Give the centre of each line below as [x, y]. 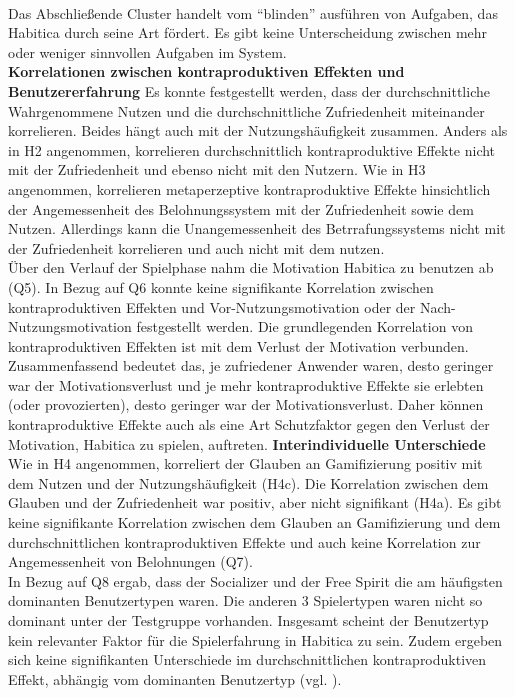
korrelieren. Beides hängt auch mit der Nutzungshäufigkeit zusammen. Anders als [258, 130]
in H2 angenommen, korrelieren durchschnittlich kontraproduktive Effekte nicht [252, 149]
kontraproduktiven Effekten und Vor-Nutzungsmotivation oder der [212, 306]
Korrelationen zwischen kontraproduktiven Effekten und [206, 71]
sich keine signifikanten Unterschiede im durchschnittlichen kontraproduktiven [247, 659]
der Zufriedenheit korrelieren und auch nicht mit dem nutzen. [196, 247]
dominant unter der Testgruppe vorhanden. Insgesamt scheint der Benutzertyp [248, 620]
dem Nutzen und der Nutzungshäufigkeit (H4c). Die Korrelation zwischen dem [248, 482]
